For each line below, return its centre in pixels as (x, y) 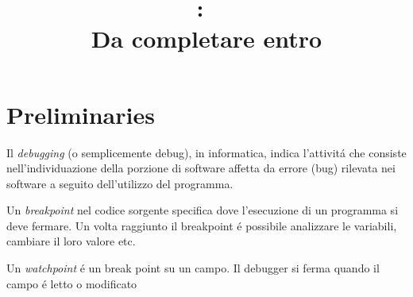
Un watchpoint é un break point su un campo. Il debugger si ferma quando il (193, 268)
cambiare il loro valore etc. (71, 241)
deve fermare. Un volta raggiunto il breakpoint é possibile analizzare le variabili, (202, 225)
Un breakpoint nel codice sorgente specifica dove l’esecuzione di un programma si (203, 210)
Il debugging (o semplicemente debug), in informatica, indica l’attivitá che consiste (206, 152)
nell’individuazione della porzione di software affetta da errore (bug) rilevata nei (201, 168)
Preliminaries (81, 114)
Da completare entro (206, 39)
